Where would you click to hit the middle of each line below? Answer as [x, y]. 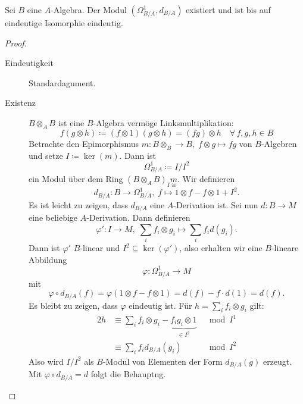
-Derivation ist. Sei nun [216, 204]
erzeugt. [277, 361]
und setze [46, 155]
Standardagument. [62, 82]
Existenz [20, 103]
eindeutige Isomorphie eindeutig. [64, 23]
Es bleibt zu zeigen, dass [73, 305]
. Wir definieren [206, 179]
